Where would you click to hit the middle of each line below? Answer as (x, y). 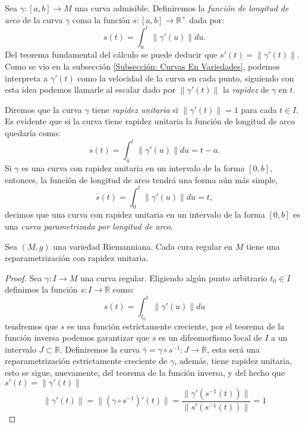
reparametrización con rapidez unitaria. (77, 258)
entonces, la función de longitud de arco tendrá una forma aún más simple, (141, 179)
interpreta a (26, 78)
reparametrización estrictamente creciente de (86, 361)
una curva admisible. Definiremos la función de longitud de (182, 8)
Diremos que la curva (43, 109)
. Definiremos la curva (100, 349)
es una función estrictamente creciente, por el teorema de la (176, 326)
